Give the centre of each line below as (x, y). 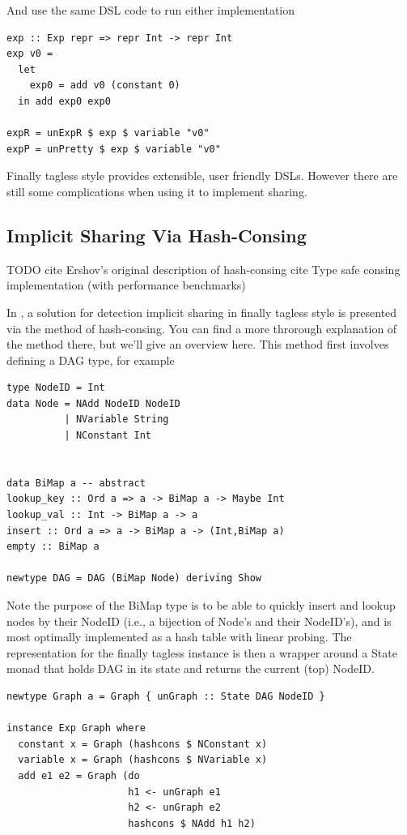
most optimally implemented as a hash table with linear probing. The (179, 637)
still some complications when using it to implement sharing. (157, 191)
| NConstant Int (108, 436)
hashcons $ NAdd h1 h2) (192, 823)
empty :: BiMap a (53, 547)
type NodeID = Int (56, 388)
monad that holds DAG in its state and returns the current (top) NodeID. (191, 668)
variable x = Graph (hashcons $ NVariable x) (143, 760)
